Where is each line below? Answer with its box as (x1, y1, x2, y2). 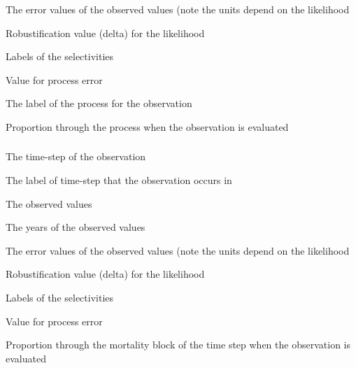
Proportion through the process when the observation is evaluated (6, 119, 289, 134)
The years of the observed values (6, 220, 145, 234)
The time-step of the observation (6, 149, 146, 164)
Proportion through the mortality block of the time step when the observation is (6, 337, 350, 352)
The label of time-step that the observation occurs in (6, 173, 232, 187)
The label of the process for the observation (6, 96, 192, 111)
